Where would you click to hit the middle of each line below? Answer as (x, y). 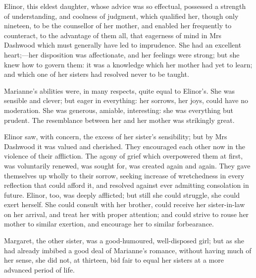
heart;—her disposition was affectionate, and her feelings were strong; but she (122, 54)
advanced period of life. (39, 269)
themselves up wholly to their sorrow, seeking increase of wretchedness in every (124, 175)
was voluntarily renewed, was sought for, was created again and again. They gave (127, 165)
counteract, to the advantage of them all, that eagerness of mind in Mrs (113, 35)
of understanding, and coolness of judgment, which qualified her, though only (121, 16)
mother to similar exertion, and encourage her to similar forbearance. (109, 224)
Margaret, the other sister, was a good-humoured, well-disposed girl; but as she (124, 241)
